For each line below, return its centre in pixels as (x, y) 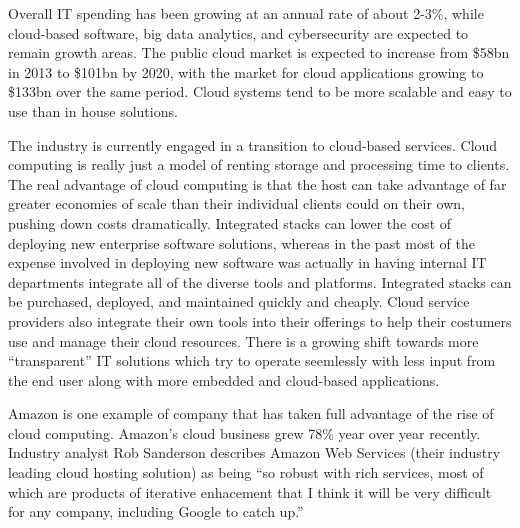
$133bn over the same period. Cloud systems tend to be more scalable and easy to (260, 91)
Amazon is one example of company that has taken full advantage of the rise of (251, 413)
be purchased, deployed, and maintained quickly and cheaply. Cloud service (239, 301)
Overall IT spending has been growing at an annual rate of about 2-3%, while (246, 13)
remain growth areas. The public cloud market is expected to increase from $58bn (259, 52)
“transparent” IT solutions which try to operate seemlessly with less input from (252, 360)
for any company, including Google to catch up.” (156, 511)
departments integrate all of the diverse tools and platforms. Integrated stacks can (260, 281)
